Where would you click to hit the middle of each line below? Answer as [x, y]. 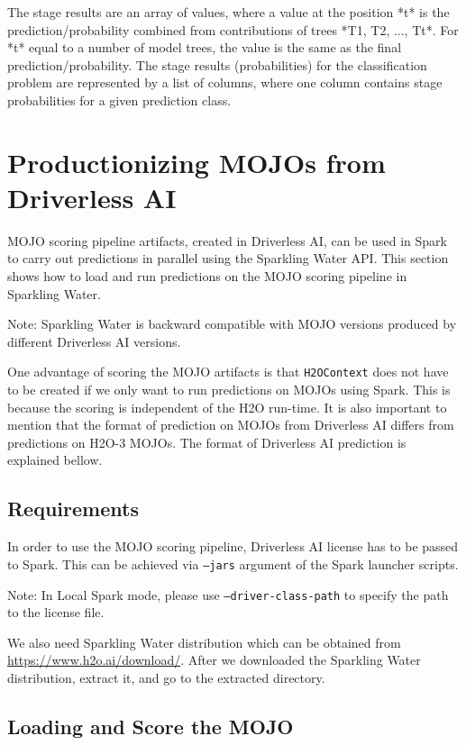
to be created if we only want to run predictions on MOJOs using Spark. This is [229, 390]
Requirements [73, 509]
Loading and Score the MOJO [151, 726]
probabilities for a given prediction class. [119, 100]
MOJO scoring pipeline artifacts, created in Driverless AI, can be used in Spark [227, 240]
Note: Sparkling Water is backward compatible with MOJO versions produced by [232, 324]
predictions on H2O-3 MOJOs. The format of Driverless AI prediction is [207, 442]
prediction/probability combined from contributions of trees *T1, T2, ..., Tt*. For [233, 29]
